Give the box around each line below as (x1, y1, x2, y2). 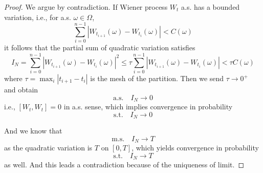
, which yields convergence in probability (131, 142, 259, 153)
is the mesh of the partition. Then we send (90, 73, 224, 84)
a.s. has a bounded (181, 2, 240, 12)
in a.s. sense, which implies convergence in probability (63, 101, 233, 112)
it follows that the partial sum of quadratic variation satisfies (4, 42, 195, 53)
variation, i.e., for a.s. (4, 11, 71, 22)
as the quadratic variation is (4, 142, 93, 153)
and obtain (4, 84, 38, 95)
